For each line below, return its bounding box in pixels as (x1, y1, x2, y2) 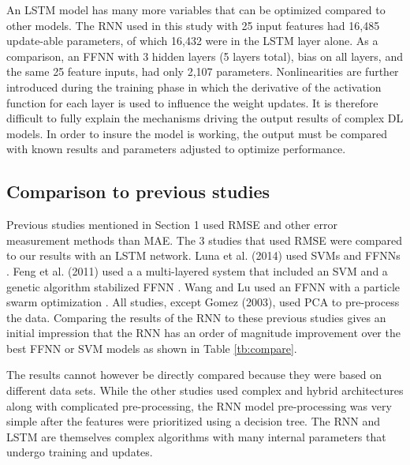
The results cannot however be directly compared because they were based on (6, 366, 382, 383)
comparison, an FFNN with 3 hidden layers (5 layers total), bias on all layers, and (6, 47, 403, 64)
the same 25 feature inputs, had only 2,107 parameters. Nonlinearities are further (6, 63, 399, 80)
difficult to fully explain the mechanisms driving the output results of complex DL (6, 110, 404, 126)
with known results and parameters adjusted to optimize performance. (6, 141, 346, 157)
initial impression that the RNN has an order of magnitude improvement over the (6, 324, 401, 341)
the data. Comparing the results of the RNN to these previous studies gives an (6, 309, 386, 325)
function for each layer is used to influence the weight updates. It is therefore (6, 94, 378, 111)
